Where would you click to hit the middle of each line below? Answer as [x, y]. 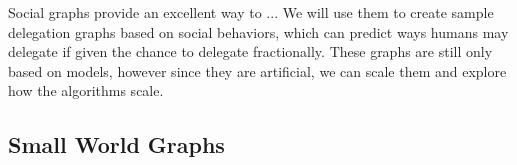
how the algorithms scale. [86, 90]
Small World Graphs [116, 144]
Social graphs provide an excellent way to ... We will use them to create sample [251, 12]
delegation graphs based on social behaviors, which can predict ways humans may [258, 31]
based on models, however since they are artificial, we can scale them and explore [257, 70]
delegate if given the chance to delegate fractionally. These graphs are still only [250, 51]
